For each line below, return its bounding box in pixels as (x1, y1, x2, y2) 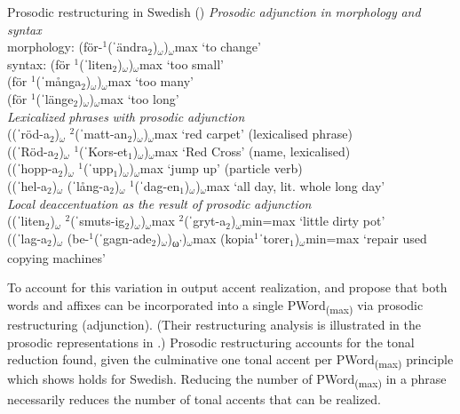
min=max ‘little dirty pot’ (242, 211, 385, 230)
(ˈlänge (36, 89, 74, 107)
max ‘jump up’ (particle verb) (139, 159, 303, 178)
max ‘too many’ (107, 72, 194, 91)
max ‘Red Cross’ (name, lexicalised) (155, 141, 351, 160)
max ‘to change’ (174, 37, 261, 56)
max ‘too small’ (139, 54, 224, 73)
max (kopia (193, 228, 255, 247)
